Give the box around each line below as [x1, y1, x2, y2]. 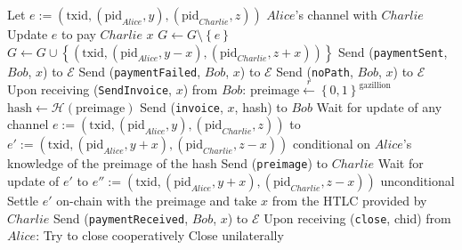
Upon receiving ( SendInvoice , [7, 80, 172, 99]
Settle [7, 191, 38, 210]
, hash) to [234, 97, 288, 116]
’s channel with [295, 5, 377, 23]
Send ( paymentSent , [338, 42, 448, 60]
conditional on [292, 134, 371, 153]
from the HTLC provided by [272, 191, 427, 210]
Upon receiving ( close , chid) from [263, 208, 451, 227]
